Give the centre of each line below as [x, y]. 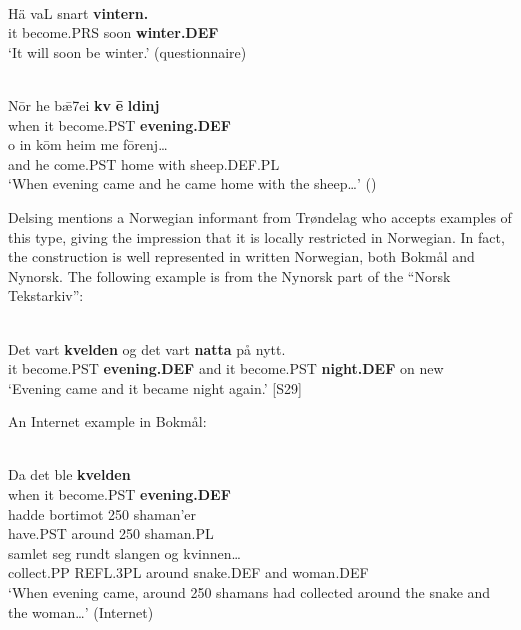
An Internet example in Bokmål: [107, 421]
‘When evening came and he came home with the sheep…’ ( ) [192, 183]
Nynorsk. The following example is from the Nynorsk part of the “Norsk [229, 275]
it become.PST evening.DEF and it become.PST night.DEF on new [226, 368]
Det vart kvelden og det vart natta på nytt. [147, 348]
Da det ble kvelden [69, 474]
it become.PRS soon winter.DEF [113, 32]
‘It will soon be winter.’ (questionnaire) [127, 51]
